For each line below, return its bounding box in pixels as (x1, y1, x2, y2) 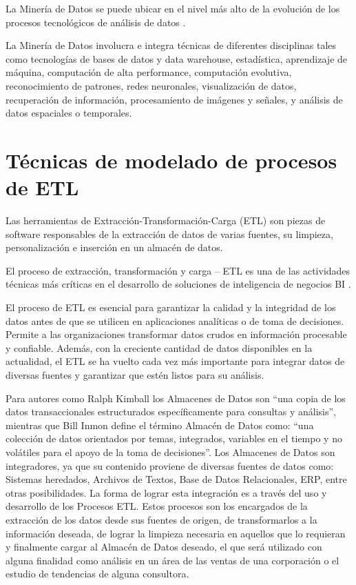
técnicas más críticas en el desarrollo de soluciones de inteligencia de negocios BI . (6, 277, 351, 291)
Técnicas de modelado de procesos (6, 146, 337, 174)
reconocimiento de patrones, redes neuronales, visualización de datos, (6, 78, 297, 92)
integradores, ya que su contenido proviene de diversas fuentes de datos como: (6, 458, 334, 473)
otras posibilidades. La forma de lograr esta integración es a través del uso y (6, 485, 327, 499)
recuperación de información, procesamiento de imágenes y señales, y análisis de (6, 92, 343, 106)
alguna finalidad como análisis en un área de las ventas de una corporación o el (6, 553, 339, 567)
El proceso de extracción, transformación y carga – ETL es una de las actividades (6, 263, 350, 277)
